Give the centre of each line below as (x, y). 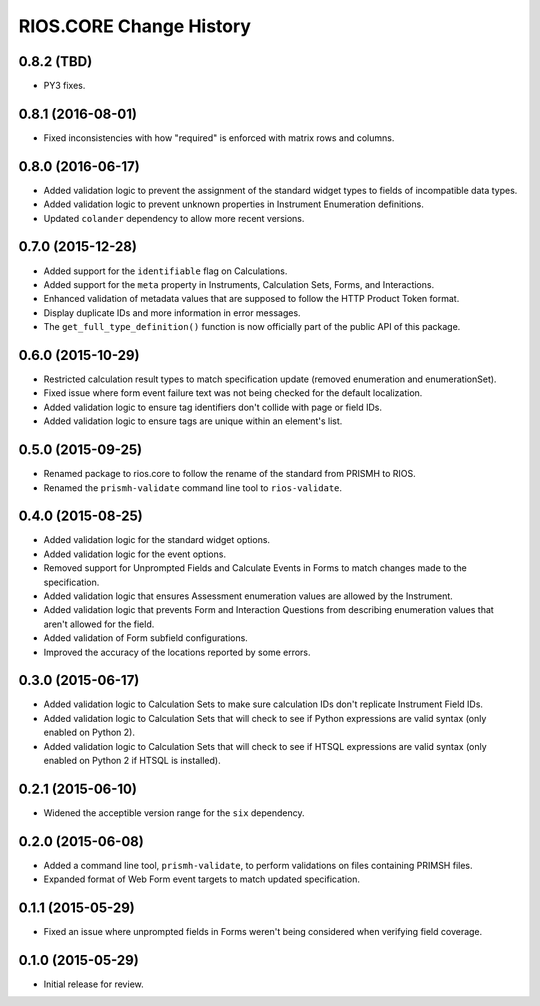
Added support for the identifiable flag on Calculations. (165, 271)
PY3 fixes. (64, 86)
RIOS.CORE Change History (135, 26)
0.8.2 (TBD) (55, 61)
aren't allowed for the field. (99, 624)
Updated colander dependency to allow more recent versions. (174, 218)
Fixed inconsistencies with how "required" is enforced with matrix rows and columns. (219, 137)
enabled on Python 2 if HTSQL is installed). (132, 760)
